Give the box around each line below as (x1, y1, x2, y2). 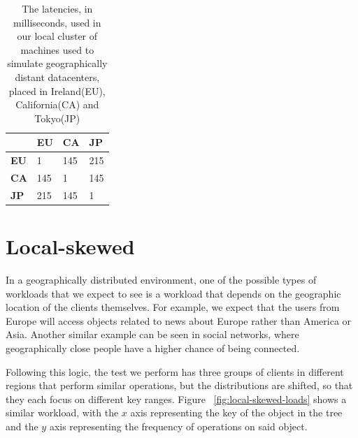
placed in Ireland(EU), (8, 83, 106, 98)
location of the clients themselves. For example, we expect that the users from (6, 300, 340, 314)
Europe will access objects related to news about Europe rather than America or (6, 313, 352, 328)
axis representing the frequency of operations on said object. (49, 419, 308, 434)
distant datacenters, (15, 69, 100, 84)
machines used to (20, 42, 94, 57)
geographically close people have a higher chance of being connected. (6, 341, 300, 356)
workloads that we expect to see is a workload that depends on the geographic (6, 286, 341, 300)
